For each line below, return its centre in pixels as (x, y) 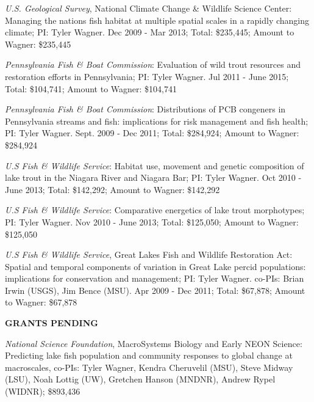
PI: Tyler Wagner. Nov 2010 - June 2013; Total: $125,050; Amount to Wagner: (152, 221)
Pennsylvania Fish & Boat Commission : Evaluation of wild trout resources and (153, 64)
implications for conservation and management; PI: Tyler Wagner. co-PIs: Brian (155, 278)
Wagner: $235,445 (38, 44)
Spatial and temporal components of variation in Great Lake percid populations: (155, 266)
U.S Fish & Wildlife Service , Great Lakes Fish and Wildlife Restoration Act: (149, 254)
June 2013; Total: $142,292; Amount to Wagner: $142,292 (112, 189)
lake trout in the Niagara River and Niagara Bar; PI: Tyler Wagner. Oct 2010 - (153, 177)
